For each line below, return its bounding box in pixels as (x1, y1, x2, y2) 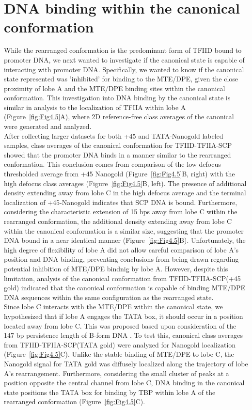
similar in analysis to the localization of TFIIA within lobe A (4, 102, 186, 112)
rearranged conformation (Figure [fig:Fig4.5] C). (4, 396, 145, 407)
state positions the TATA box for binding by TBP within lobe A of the (4, 387, 216, 397)
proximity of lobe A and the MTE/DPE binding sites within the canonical (4, 83, 225, 93)
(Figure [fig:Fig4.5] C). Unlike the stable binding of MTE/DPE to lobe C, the (4, 349, 234, 359)
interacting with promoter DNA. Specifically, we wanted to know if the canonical (4, 64, 244, 74)
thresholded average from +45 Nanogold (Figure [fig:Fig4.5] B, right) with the (4, 169, 235, 179)
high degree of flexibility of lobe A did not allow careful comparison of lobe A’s (4, 244, 239, 254)
